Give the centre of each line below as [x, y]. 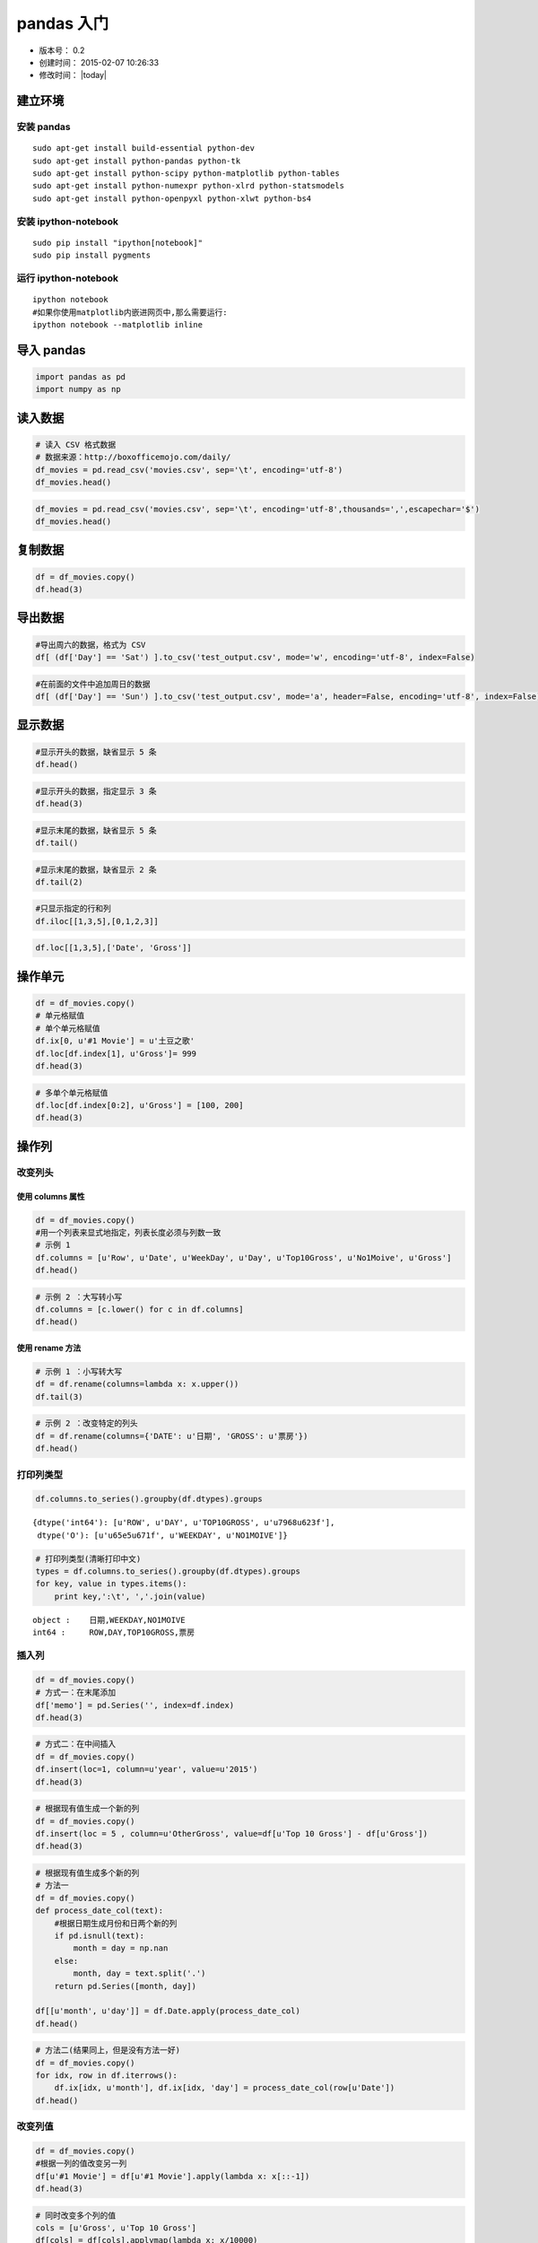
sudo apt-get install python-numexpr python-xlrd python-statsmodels [189, 186]
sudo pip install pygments [92, 255]
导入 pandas [51, 350]
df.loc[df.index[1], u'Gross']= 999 [116, 1053]
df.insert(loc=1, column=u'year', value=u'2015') [147, 1769]
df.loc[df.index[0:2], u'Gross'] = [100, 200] [139, 1105]
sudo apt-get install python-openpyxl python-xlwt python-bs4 [172, 198]
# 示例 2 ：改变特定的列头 [87, 1423]
